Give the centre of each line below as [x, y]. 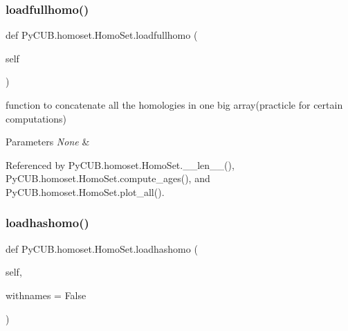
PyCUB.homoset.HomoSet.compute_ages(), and [108, 178]
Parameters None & [48, 142]
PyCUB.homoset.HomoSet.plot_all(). [85, 191]
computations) [36, 118]
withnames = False [46, 295]
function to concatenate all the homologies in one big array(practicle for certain [174, 105]
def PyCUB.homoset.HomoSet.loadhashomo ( [102, 248]
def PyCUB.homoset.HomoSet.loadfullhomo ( [102, 35]
